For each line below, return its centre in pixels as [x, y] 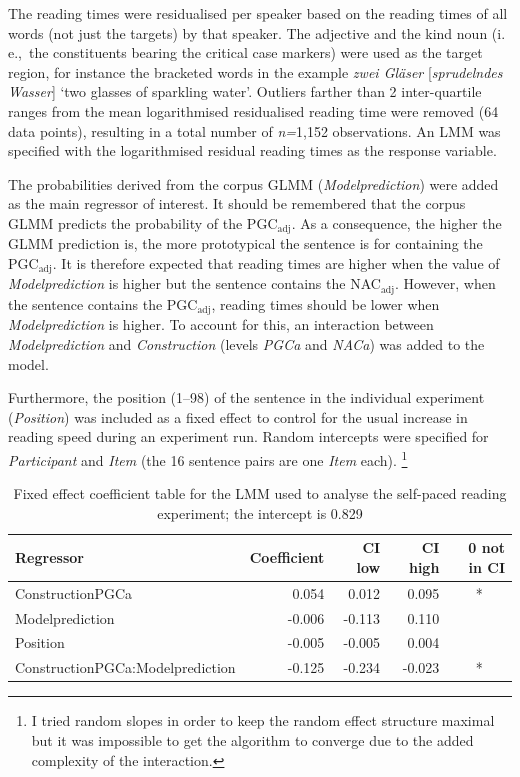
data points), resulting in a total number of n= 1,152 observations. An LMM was [254, 130]
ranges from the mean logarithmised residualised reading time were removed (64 [253, 110]
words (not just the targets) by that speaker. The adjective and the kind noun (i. [257, 32]
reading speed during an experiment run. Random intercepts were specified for [248, 436]
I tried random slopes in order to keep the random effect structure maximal [263, 720]
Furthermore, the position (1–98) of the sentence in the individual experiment [246, 397]
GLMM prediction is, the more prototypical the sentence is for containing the [245, 243]
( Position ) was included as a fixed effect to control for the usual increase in [238, 416]
